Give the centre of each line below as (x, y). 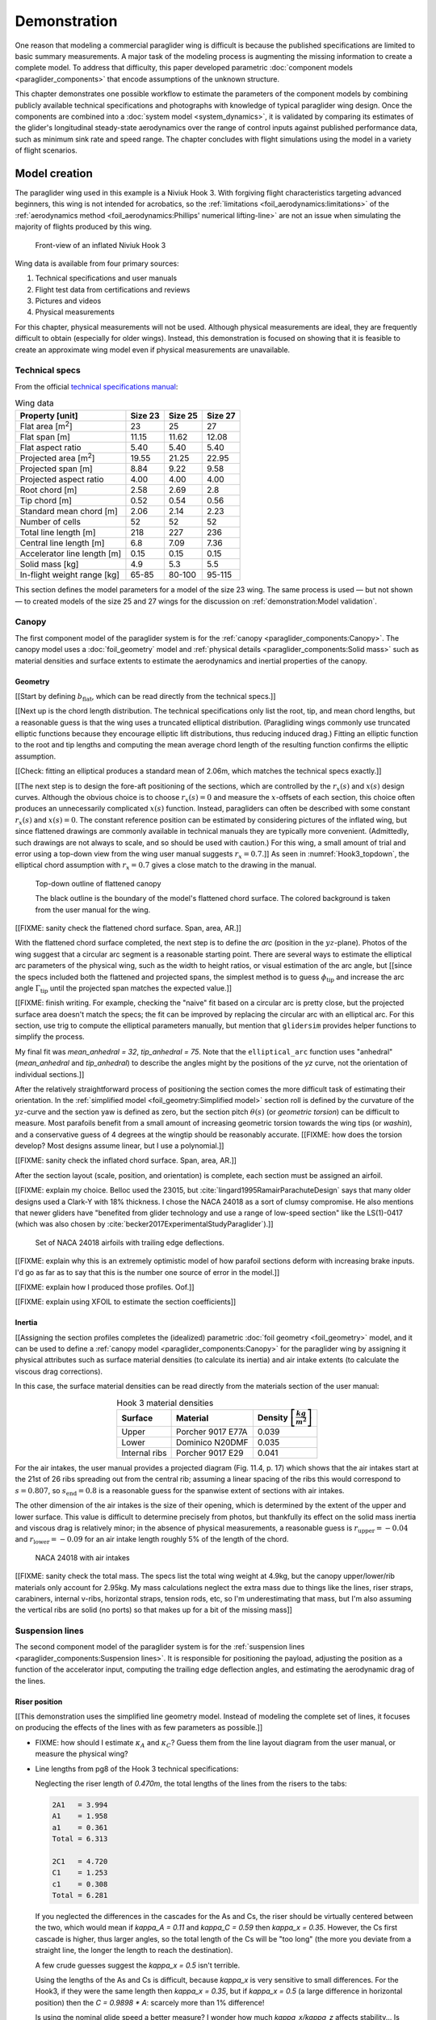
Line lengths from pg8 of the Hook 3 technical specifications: (137, 1769)
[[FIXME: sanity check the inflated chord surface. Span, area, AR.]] (126, 1160)
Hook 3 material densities (165, 1403)
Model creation (54, 173)
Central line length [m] (62, 543)
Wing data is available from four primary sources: (97, 263)
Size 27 (221, 415)
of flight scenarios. (46, 150)
